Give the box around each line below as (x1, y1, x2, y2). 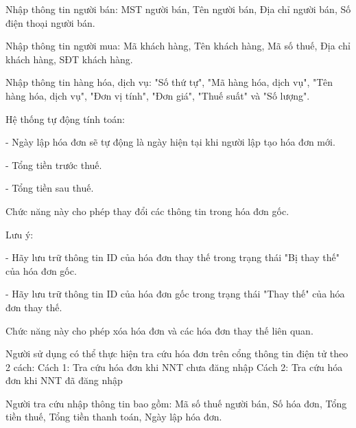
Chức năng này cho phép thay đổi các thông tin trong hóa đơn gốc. (5, 203, 289, 218)
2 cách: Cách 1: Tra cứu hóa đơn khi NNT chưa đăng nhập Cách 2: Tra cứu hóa (5, 359, 343, 374)
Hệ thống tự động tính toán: (5, 111, 125, 126)
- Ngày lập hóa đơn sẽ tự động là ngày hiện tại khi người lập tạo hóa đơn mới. (5, 135, 335, 149)
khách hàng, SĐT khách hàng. (5, 52, 133, 66)
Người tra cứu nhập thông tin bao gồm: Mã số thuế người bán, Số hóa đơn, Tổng (5, 396, 347, 410)
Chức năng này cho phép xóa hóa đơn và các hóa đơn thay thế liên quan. (5, 323, 313, 337)
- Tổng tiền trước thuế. (5, 157, 102, 172)
